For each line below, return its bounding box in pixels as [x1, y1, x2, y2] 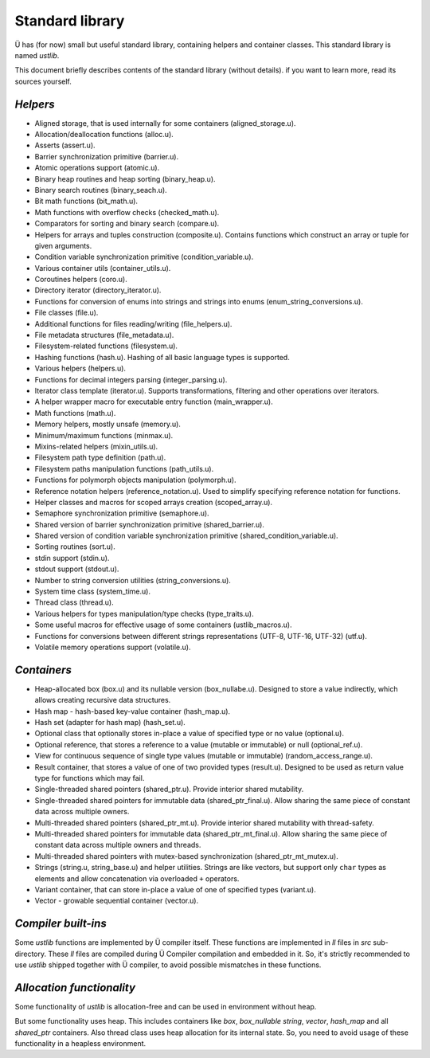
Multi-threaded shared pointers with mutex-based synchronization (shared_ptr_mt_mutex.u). [34, 851, 338, 860]
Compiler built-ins [14, 917, 107, 931]
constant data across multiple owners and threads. [34, 841, 201, 850]
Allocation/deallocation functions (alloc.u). [34, 130, 174, 139]
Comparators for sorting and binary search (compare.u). [34, 219, 220, 229]
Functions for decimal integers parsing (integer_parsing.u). [34, 374, 228, 384]
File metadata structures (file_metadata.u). [34, 331, 174, 340]
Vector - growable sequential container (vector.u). [34, 896, 199, 906]
